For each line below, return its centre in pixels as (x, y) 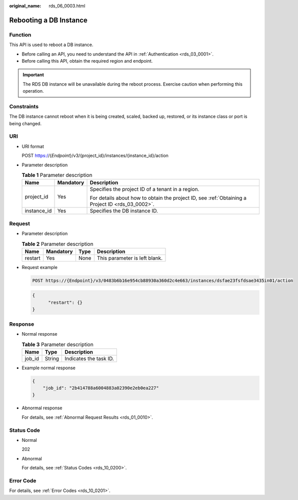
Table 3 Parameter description (57, 344)
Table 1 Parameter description (57, 175)
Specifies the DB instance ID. (124, 211)
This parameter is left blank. (129, 258)
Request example (39, 267)
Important (33, 75)
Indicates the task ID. (89, 358)
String (52, 358)
